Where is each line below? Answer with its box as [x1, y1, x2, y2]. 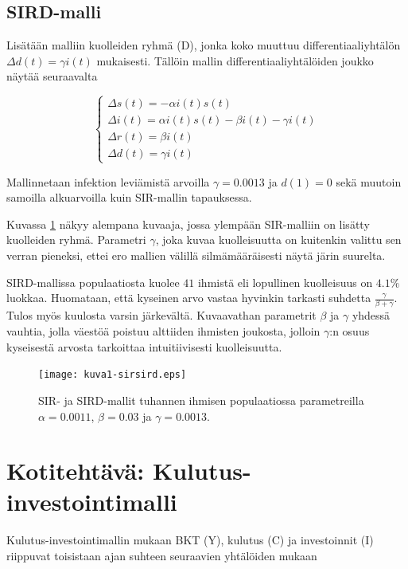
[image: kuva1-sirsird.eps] [38, 369, 187, 381]
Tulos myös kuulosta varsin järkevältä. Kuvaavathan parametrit [6, 307, 317, 324]
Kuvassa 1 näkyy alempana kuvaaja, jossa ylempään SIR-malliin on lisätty [6, 215, 370, 232]
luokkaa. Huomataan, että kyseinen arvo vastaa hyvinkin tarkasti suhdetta [6, 289, 371, 306]
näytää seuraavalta [6, 68, 98, 84]
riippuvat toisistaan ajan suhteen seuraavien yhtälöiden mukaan [6, 547, 317, 563]
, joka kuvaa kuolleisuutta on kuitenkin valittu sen [155, 231, 402, 248]
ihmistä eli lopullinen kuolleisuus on [197, 273, 373, 290]
